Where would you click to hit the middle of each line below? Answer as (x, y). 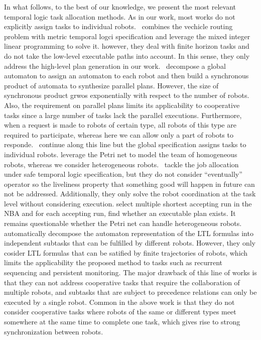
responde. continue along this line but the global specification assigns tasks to (125, 144)
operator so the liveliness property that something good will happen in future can (129, 184)
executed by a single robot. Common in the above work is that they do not (119, 302)
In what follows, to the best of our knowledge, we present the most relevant (120, 7)
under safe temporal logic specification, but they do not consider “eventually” (123, 174)
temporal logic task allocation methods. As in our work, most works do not (120, 16)
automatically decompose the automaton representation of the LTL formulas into (129, 233)
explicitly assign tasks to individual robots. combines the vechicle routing (118, 26)
